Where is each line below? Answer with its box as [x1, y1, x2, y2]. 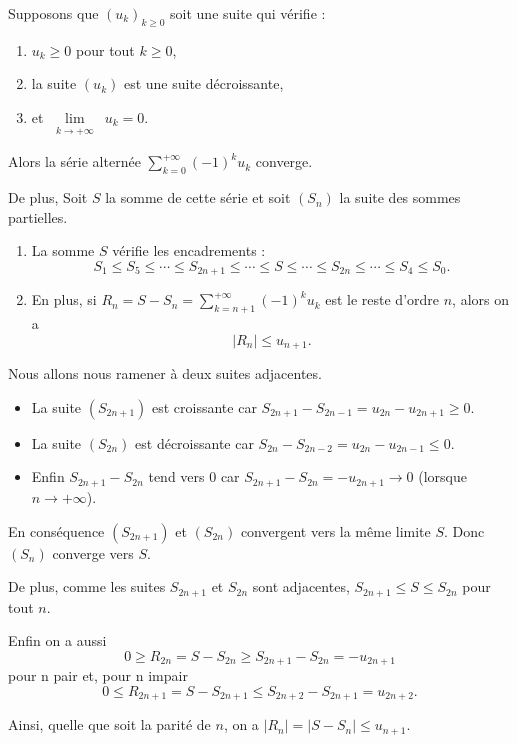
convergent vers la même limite [240, 520, 431, 541]
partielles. [8, 206, 68, 227]
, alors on [452, 289, 509, 310]
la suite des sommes [339, 187, 461, 208]
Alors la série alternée [8, 151, 141, 172]
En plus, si [31, 289, 97, 310]
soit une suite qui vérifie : [170, 3, 326, 23]
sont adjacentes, [252, 576, 350, 597]
